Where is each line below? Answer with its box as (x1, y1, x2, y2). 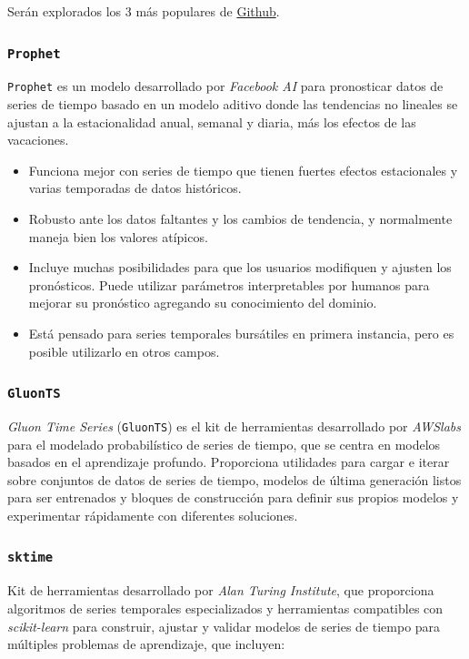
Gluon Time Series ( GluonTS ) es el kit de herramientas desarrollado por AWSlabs (7, 416, 461, 435)
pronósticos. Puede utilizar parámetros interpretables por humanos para (28, 275, 430, 294)
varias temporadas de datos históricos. (28, 178, 242, 198)
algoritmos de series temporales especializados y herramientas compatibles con (7, 598, 444, 617)
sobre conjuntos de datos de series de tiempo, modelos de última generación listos (7, 470, 462, 489)
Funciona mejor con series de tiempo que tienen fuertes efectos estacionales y (28, 160, 458, 179)
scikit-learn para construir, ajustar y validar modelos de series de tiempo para (7, 616, 441, 635)
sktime (7, 550, 54, 565)
